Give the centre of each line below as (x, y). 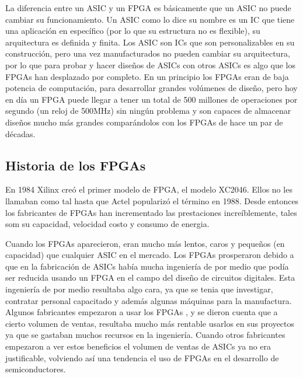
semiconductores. (36, 369)
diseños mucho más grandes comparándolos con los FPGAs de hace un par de (144, 122)
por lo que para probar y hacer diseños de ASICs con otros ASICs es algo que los (150, 64)
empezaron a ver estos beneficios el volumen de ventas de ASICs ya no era (138, 346)
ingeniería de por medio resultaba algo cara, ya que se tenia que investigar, (139, 289)
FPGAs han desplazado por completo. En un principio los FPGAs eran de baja (147, 76)
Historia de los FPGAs (76, 165)
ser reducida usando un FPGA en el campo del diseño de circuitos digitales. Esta (150, 277)
